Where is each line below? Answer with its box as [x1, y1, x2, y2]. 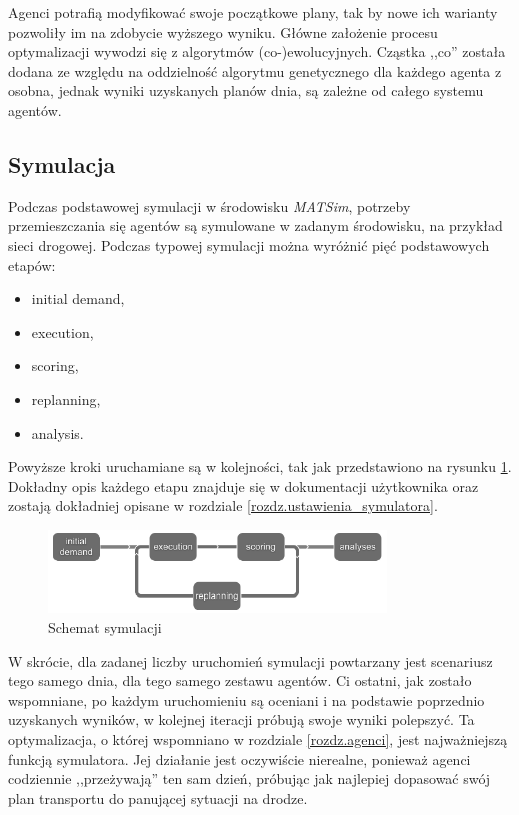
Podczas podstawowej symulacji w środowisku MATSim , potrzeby [8, 195, 411, 216]
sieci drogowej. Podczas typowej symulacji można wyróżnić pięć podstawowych [8, 234, 490, 255]
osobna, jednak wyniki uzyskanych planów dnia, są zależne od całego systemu [8, 80, 484, 101]
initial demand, [31, 288, 125, 309]
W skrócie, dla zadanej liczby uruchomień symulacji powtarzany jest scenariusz [8, 650, 493, 671]
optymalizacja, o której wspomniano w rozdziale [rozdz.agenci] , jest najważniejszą [8, 728, 508, 749]
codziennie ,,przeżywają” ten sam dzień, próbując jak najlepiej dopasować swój [8, 768, 491, 789]
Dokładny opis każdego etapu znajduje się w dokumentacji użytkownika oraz [8, 475, 479, 496]
